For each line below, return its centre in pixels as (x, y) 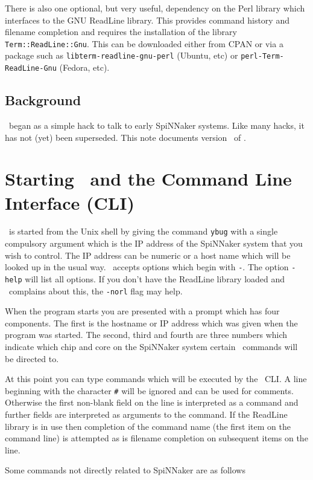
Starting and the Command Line (148, 179)
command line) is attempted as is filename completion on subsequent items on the (156, 438)
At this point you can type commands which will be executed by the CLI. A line (156, 379)
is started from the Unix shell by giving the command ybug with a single (143, 231)
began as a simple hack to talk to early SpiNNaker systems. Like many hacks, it (156, 125)
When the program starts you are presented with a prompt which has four (142, 311)
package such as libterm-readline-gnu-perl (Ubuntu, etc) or (122, 55)
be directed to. (32, 358)
